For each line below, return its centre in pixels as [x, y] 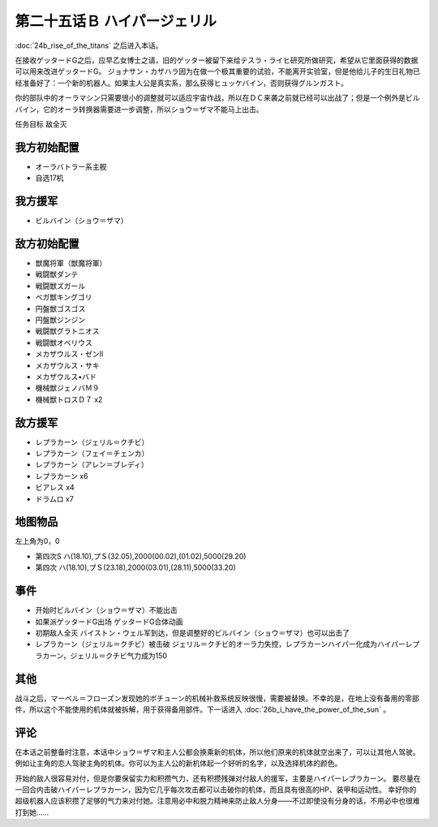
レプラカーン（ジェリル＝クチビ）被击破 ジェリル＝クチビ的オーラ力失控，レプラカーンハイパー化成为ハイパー [220, 644]
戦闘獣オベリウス [64, 342]
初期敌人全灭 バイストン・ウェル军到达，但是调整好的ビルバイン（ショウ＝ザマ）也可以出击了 [193, 632]
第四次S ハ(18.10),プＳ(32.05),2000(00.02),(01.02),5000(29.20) [141, 556]
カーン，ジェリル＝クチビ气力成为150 [105, 655]
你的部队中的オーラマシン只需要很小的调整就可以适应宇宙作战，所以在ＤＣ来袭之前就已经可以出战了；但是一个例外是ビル [217, 98]
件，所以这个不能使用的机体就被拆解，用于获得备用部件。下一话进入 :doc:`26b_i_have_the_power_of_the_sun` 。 [203, 709]
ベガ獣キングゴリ [64, 297]
